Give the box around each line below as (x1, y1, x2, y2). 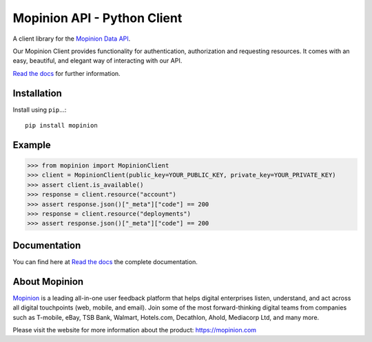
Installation (12, 87, 62, 99)
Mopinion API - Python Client (12, 10, 183, 26)
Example (12, 139, 51, 151)
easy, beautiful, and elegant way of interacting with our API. (12, 57, 183, 65)
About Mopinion (12, 276, 84, 288)
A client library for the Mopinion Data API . (12, 34, 131, 43)
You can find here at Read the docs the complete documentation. (12, 257, 198, 265)
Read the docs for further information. (12, 69, 121, 77)
